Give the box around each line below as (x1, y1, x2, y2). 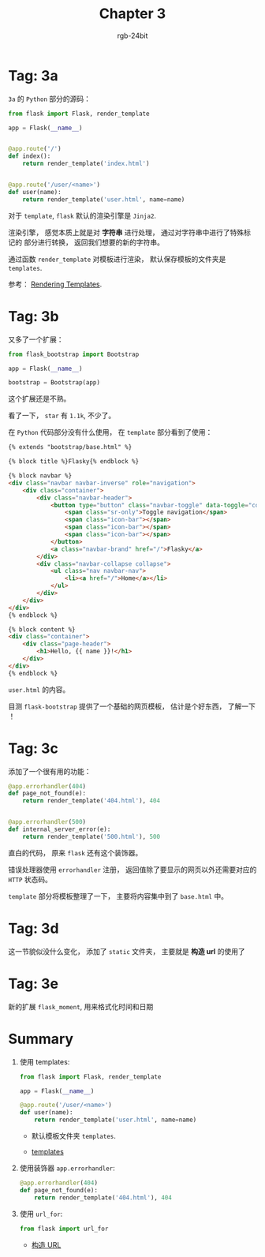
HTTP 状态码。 (8, 874, 53, 884)
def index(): (8, 152, 51, 160)
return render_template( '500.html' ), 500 (22, 832, 160, 840)
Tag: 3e (8, 975, 59, 993)
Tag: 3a (8, 66, 58, 84)
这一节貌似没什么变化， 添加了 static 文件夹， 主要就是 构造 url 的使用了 (8, 946, 246, 956)
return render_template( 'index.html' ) (22, 159, 150, 168)
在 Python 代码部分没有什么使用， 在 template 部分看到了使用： (8, 428, 213, 437)
